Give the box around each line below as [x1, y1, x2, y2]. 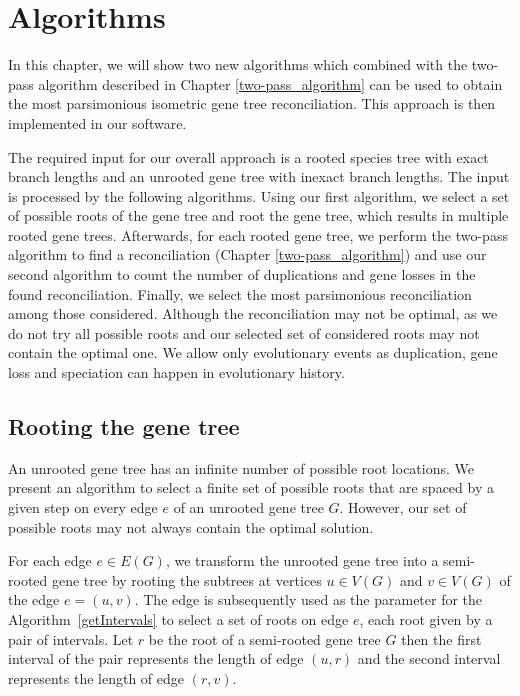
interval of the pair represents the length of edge [8, 648, 304, 669]
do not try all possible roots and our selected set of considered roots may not [8, 322, 480, 343]
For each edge [8, 550, 92, 571]
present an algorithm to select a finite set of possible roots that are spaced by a [8, 477, 494, 498]
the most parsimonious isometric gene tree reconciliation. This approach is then [8, 93, 496, 114]
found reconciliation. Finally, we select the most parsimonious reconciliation [8, 283, 472, 304]
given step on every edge [8, 497, 158, 518]
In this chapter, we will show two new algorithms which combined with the [8, 54, 468, 75]
